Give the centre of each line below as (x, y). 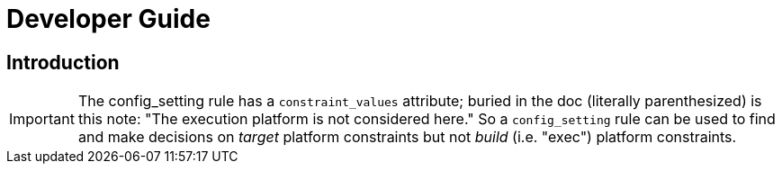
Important (42, 119)
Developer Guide (108, 19)
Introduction (63, 62)
